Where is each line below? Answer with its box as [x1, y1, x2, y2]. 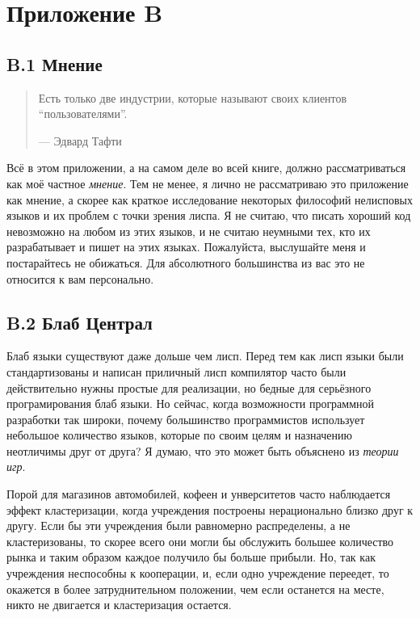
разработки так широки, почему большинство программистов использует [6, 410, 365, 427]
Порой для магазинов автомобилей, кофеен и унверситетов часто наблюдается [6, 486, 391, 502]
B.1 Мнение [6, 51, 103, 76]
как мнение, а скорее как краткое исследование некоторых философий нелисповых [6, 191, 413, 208]
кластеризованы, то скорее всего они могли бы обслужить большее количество [6, 532, 394, 549]
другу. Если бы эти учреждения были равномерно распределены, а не [6, 517, 351, 534]
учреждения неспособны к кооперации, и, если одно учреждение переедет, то [6, 565, 389, 582]
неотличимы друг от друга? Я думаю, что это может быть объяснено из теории [6, 442, 399, 459]
